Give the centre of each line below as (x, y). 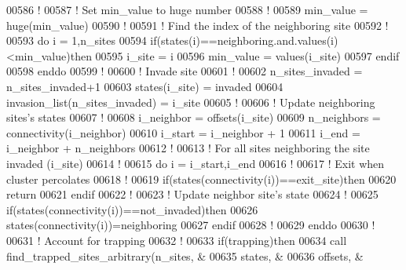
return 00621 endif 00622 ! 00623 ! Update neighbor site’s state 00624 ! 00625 (192, 194)
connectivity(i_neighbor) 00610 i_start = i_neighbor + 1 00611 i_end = (183, 132)
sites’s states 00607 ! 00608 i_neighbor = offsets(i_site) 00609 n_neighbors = (194, 117)
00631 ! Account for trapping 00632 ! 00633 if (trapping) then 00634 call (177, 240)
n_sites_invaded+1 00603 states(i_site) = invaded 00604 (145, 86)
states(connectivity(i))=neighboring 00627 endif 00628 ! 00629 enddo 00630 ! (191, 225)
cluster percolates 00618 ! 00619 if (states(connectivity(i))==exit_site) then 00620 (201, 179)
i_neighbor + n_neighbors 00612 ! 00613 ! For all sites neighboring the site (188, 148)
